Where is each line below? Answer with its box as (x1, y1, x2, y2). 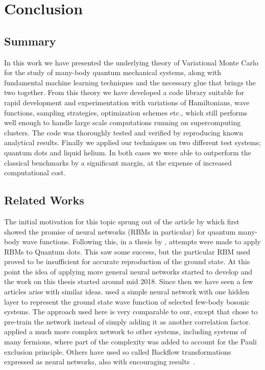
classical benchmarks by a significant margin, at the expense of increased (4, 157, 232, 168)
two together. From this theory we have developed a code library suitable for (4, 87, 244, 98)
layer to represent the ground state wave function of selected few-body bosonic (4, 296, 250, 307)
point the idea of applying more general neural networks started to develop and (4, 266, 253, 276)
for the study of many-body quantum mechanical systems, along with (4, 67, 222, 78)
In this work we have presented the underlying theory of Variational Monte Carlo (4, 57, 258, 67)
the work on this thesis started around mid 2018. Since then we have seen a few (4, 276, 253, 287)
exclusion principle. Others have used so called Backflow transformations (4, 346, 231, 357)
